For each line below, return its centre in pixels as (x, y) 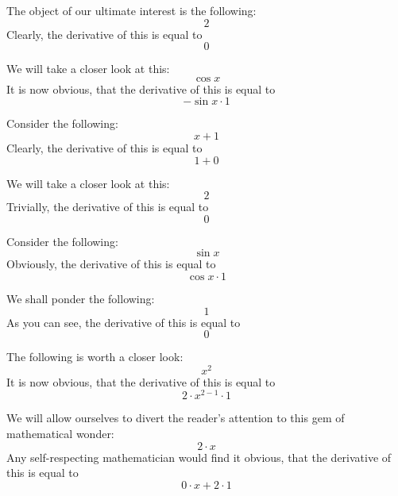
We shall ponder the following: (81, 298)
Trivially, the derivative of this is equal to (108, 207)
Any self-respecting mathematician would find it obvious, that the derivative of (199, 457)
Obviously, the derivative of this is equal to (111, 264)
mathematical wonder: (60, 434)
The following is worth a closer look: (95, 357)
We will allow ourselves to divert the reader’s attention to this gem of (176, 418)
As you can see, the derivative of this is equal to (124, 322)
